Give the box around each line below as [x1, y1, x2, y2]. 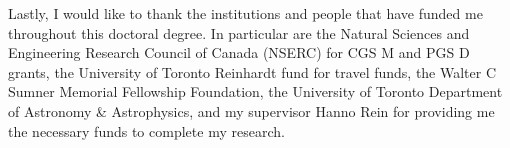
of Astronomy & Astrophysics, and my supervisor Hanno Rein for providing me [8, 100, 495, 121]
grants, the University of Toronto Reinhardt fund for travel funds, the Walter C [8, 61, 497, 82]
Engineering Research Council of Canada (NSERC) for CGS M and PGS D [8, 42, 470, 63]
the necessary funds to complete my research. [8, 120, 285, 141]
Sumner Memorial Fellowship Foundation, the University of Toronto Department [8, 81, 503, 102]
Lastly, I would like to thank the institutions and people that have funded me [8, 3, 483, 23]
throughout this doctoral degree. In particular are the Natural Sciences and [8, 22, 470, 43]
